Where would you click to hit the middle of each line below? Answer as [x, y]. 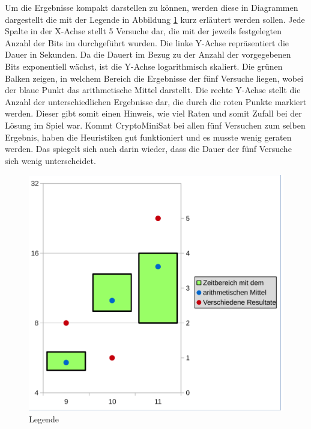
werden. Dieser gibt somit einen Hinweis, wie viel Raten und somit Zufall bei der [153, 113]
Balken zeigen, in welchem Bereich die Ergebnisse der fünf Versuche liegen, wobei [154, 78]
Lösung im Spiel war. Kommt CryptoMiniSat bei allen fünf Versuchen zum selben [155, 125]
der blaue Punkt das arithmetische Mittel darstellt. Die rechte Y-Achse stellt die [153, 90]
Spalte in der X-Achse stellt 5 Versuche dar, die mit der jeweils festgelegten [143, 31]
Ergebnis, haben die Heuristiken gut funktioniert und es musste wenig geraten [148, 137]
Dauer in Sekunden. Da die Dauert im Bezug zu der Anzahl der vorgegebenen [148, 54]
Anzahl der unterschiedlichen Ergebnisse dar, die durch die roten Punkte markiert [156, 101]
